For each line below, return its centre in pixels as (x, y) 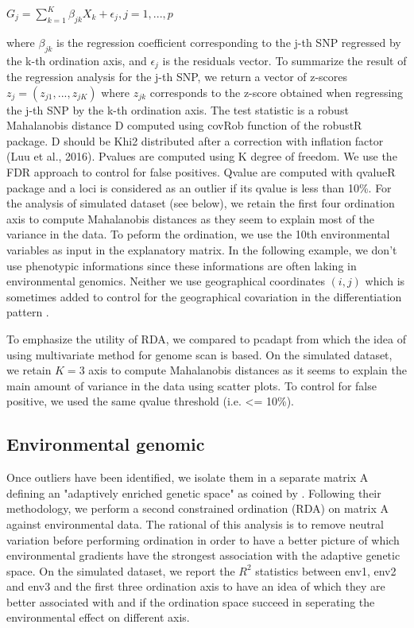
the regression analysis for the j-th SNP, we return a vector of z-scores (177, 77)
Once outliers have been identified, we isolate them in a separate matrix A (188, 477)
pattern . (28, 312)
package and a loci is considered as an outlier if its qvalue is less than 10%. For (199, 187)
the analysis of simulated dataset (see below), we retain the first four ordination (201, 203)
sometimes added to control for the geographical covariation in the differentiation (204, 296)
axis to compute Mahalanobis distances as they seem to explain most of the (190, 218)
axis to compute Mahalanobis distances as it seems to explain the (248, 370)
